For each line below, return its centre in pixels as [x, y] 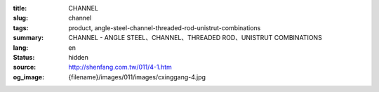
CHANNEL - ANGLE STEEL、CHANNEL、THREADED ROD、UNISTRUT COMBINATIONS [195, 38]
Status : [24, 57]
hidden [79, 57]
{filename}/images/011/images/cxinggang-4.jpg [137, 77]
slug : [20, 18]
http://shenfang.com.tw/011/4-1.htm [120, 67]
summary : [28, 38]
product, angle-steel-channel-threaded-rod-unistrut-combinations [165, 27]
